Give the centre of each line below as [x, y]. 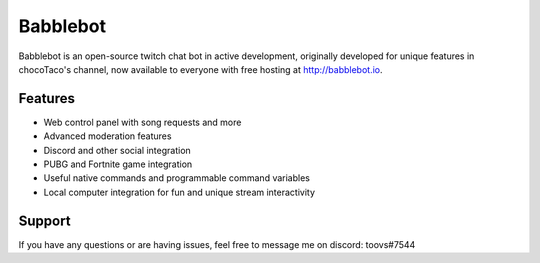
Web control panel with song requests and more [142, 122]
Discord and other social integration [117, 150]
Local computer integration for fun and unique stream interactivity [179, 192]
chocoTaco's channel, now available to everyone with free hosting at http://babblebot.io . [201, 69]
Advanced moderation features [107, 136]
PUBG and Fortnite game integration [118, 164]
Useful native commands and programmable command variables [176, 178]
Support [44, 220]
